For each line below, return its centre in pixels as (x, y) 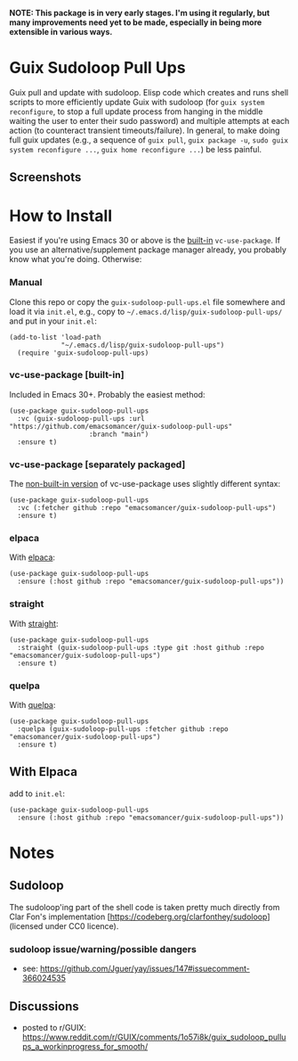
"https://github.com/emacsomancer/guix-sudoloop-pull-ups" (121, 426)
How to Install (61, 215)
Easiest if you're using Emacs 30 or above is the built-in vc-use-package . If (145, 241)
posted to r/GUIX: (54, 1027)
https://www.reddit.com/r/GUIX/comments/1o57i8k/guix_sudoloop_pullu (154, 1037)
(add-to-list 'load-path (55, 337)
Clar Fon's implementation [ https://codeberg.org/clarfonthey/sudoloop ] (140, 917)
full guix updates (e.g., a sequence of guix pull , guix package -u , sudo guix (149, 140)
